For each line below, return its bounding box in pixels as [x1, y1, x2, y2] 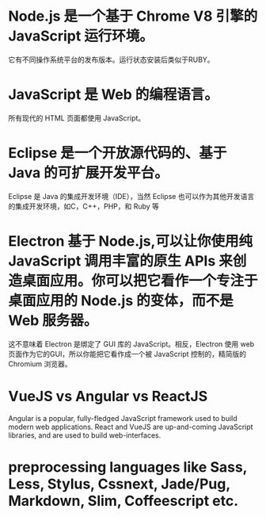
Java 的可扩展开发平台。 [8, 164, 169, 182]
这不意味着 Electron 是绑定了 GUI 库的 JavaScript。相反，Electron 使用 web [8, 339, 255, 349]
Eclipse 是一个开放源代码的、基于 [8, 144, 227, 163]
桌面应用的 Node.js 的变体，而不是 [8, 292, 234, 309]
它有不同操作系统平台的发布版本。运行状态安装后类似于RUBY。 [8, 55, 215, 64]
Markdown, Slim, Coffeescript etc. [8, 492, 239, 510]
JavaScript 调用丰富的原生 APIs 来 [8, 252, 234, 270]
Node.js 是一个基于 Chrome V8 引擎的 [8, 7, 258, 25]
